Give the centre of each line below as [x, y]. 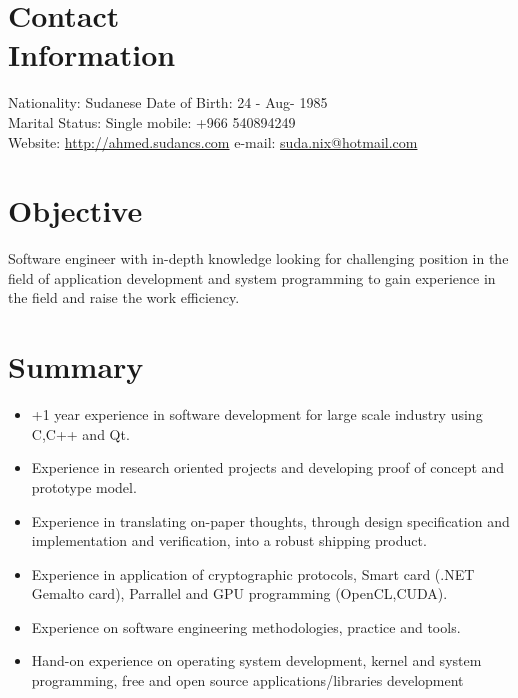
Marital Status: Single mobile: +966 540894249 [152, 121]
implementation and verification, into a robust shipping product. [229, 540]
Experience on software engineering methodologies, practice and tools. [246, 626]
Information [92, 54]
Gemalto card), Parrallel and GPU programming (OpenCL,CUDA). [239, 593]
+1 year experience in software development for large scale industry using [257, 414]
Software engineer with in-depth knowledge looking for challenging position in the [258, 258]
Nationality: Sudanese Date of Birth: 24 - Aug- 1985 [168, 102]
